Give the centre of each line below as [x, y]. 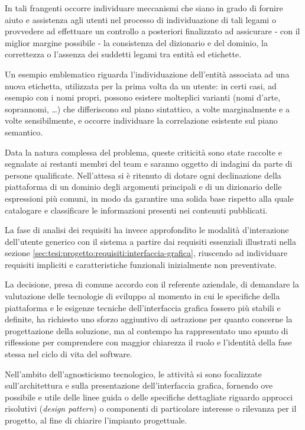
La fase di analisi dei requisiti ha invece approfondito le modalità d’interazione [147, 230]
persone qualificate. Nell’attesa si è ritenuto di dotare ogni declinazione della [143, 175]
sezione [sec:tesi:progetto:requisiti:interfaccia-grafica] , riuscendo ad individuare [146, 253]
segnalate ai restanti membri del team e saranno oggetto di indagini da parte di [149, 164]
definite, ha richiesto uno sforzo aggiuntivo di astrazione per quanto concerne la [149, 319]
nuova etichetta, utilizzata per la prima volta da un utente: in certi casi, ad [141, 85]
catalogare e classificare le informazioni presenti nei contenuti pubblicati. [136, 210]
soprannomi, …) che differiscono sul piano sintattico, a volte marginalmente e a [147, 109]
